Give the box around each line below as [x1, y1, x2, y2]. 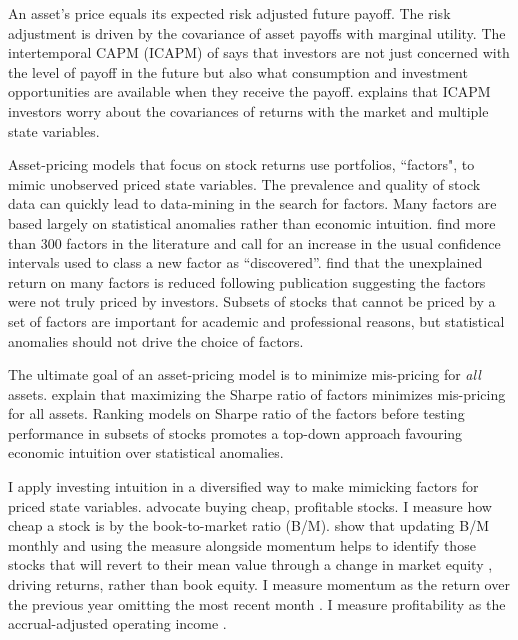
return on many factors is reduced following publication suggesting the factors [8, 271, 486, 292]
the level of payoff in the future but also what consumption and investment [8, 61, 468, 82]
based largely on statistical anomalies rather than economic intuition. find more [8, 212, 496, 233]
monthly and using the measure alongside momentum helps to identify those [8, 534, 476, 555]
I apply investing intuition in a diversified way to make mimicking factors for [8, 476, 479, 497]
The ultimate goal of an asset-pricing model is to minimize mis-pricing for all [8, 364, 481, 385]
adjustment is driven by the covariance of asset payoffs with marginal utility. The [8, 22, 506, 43]
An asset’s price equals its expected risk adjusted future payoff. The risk [8, 3, 451, 23]
